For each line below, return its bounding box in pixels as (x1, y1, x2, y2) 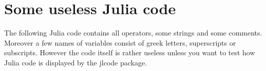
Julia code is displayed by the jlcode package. (4, 57, 147, 67)
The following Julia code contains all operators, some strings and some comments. (4, 27, 262, 38)
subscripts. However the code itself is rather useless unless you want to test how (4, 47, 255, 58)
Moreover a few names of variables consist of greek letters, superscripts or (4, 37, 236, 48)
